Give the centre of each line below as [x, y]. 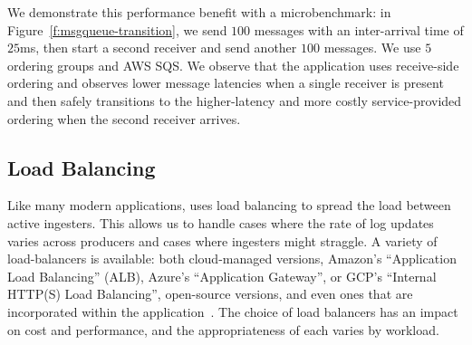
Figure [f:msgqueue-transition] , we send [117, 29]
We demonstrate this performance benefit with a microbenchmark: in [199, 12]
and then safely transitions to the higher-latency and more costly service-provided [235, 100]
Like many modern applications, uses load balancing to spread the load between [229, 205]
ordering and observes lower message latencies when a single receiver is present [226, 83]
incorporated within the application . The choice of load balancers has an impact [233, 311]
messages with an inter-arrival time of [359, 29]
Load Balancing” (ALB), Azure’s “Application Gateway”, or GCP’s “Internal [222, 276]
